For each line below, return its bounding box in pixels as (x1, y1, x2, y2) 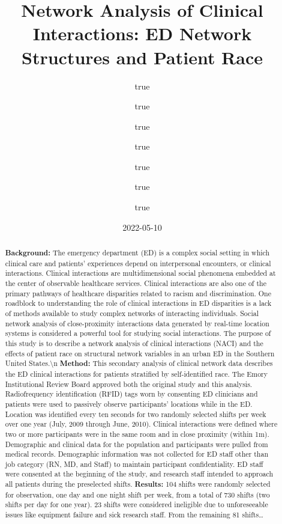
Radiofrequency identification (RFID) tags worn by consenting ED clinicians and (5, 389, 258, 399)
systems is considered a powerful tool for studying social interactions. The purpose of (5, 328, 271, 338)
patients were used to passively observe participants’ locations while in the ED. (5, 398, 253, 409)
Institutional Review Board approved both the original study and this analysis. (5, 379, 253, 389)
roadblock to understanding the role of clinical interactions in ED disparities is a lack (5, 298, 272, 308)
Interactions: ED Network (32, 21, 252, 46)
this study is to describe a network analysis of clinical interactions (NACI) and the (5, 338, 263, 348)
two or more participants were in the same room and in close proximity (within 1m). (5, 428, 269, 439)
